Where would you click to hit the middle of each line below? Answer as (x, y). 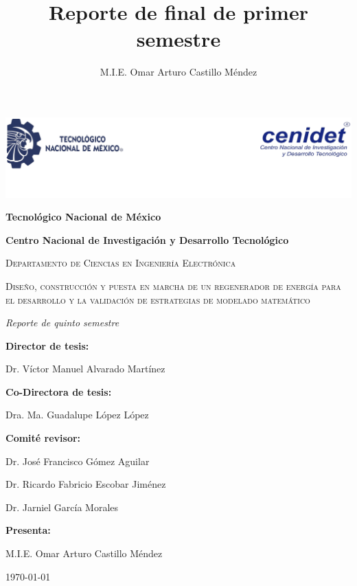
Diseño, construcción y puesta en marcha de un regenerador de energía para (173, 285)
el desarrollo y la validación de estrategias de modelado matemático (158, 299)
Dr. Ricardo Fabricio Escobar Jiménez (86, 484)
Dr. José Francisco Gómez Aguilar (78, 461)
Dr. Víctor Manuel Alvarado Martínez (85, 369)
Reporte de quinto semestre (62, 323)
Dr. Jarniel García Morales (62, 507)
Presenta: (28, 530)
